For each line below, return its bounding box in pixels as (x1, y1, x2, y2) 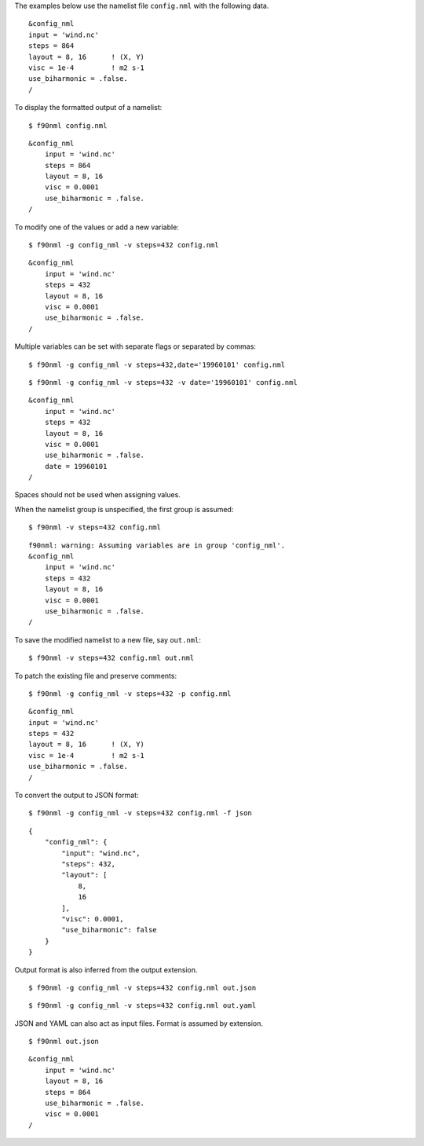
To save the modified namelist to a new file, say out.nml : (14, 635, 202, 644)
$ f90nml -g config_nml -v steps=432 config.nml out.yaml (28, 1001, 257, 1010)
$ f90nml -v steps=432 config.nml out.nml (28, 654, 195, 663)
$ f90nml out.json (28, 1037, 100, 1046)
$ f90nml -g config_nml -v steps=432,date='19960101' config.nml (28, 360, 286, 369)
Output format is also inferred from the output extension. (14, 965, 198, 974)
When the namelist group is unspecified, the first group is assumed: (14, 504, 234, 514)
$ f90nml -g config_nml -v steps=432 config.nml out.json (28, 983, 257, 992)
